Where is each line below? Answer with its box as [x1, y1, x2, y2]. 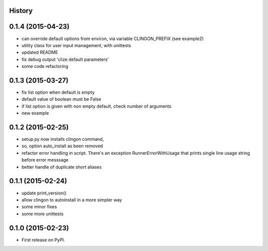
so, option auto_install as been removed [21, 143, 103, 149]
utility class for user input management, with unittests [21, 42, 132, 48]
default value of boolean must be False [21, 96, 101, 102]
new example [21, 110, 49, 116]
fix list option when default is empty [21, 89, 95, 95]
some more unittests [21, 211, 64, 217]
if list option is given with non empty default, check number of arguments [21, 103, 172, 109]
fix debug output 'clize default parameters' [21, 56, 109, 62]
